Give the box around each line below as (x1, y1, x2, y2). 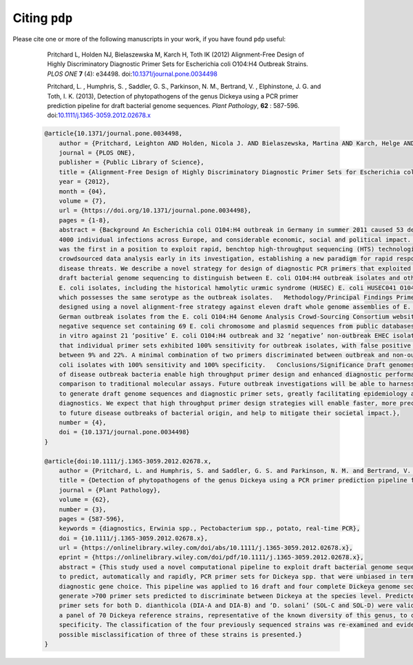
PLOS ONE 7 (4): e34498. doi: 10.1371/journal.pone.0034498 (47, 70, 218, 78)
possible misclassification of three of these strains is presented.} (59, 631, 303, 638)
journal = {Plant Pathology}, (59, 486, 161, 494)
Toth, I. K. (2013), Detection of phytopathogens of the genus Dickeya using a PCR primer (47, 92, 299, 100)
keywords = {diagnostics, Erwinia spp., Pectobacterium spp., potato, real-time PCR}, (59, 525, 361, 533)
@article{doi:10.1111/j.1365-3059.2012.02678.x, (44, 457, 212, 465)
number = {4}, (59, 419, 107, 426)
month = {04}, (59, 187, 107, 196)
